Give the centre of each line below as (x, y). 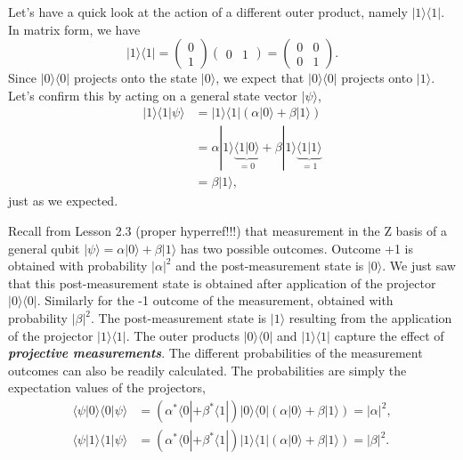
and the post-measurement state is (270, 266)
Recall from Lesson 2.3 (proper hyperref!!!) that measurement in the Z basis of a (227, 231)
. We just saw (419, 266)
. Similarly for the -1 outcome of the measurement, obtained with (215, 300)
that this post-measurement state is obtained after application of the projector (222, 282)
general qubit (44, 248)
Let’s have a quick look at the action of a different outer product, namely (208, 12)
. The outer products (183, 335)
